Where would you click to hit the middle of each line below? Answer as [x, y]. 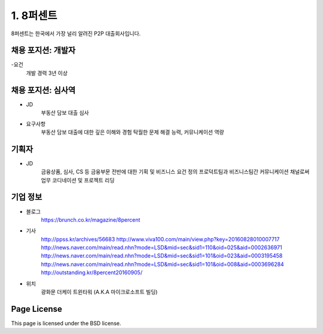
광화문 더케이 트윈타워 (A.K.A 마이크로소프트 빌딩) [99, 292]
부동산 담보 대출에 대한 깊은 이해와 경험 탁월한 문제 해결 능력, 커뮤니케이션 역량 [132, 132]
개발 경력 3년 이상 [47, 73]
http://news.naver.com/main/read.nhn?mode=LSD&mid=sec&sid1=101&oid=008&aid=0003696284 [162, 264]
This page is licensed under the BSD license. [66, 323]
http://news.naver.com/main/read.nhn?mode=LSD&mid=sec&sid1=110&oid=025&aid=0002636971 [161, 247]
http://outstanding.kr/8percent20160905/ [92, 272]
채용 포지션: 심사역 [43, 90]
